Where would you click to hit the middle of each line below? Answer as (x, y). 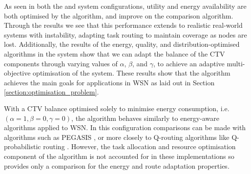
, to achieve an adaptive (189, 63)
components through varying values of (61, 63)
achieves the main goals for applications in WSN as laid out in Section (109, 82)
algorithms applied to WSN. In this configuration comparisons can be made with (125, 127)
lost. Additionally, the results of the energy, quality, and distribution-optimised (122, 44)
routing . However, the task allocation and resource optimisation (139, 146)
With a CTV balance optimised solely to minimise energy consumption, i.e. (117, 108)
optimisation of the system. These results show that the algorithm (132, 73)
